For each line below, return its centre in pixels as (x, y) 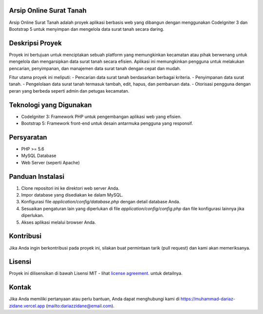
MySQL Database (39, 156)
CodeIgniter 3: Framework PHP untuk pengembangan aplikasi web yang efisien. (102, 117)
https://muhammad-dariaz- (208, 299)
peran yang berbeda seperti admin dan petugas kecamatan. (69, 91)
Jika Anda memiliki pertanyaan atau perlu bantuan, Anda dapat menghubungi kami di (94, 299)
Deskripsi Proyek (35, 43)
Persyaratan (28, 137)
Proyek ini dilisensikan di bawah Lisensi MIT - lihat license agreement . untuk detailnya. (96, 274)
